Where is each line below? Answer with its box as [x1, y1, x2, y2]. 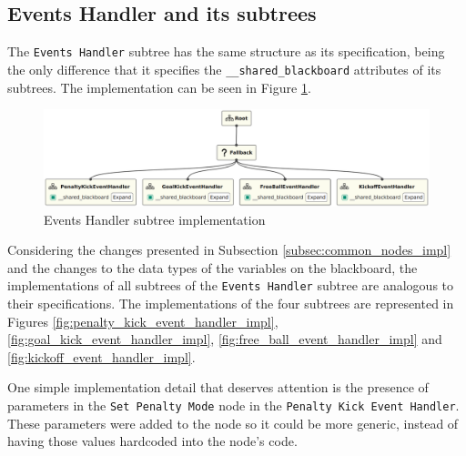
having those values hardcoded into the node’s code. [7, 431, 298, 451]
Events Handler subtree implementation [44, 209, 266, 228]
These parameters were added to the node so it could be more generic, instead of [7, 413, 459, 432]
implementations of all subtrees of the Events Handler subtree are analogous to [7, 276, 454, 295]
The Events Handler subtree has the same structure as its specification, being [7, 42, 445, 61]
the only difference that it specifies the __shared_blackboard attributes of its [7, 59, 441, 78]
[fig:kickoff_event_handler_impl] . [7, 347, 196, 366]
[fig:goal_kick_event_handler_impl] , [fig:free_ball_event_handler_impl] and [7, 329, 442, 349]
